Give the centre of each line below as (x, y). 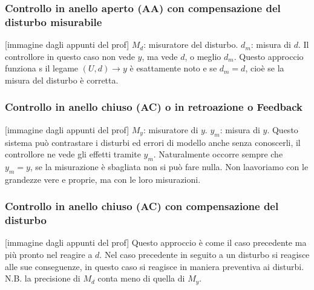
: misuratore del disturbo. (191, 44)
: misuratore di (171, 129)
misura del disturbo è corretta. (62, 80)
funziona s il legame (42, 68)
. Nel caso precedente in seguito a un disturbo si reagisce (204, 255)
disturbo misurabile (54, 21)
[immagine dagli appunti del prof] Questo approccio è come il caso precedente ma (156, 242)
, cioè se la (265, 68)
